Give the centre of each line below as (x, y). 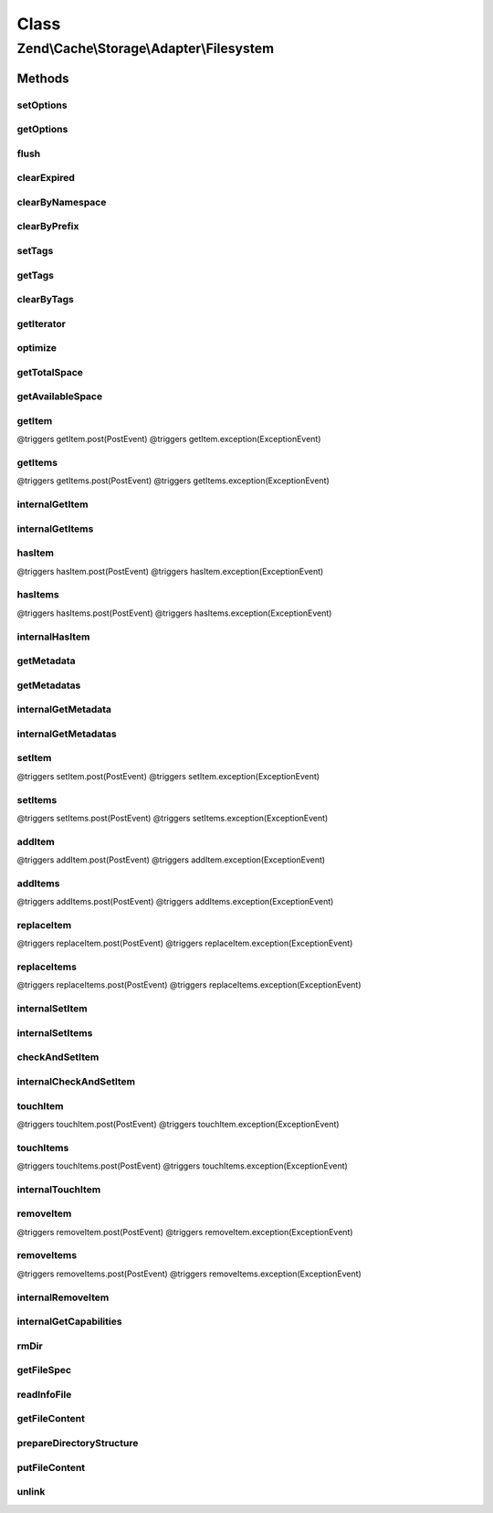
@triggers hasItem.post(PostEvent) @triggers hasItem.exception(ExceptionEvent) (170, 571)
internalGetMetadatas (67, 734)
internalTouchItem (59, 1190)
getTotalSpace (50, 372)
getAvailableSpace (60, 397)
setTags (35, 250)
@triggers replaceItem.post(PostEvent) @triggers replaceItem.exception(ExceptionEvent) (185, 943)
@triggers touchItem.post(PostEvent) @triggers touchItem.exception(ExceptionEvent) (178, 1124)
